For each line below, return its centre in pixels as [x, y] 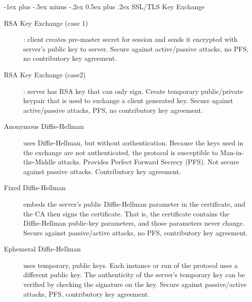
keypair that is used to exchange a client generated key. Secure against [128, 100]
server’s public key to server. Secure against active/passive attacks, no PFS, [136, 48]
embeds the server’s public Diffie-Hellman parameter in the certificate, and [134, 204]
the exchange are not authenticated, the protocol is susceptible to [121, 152]
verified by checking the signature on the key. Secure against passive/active [135, 284]
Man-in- [232, 152]
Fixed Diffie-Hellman [35, 187]
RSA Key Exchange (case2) [45, 74]
